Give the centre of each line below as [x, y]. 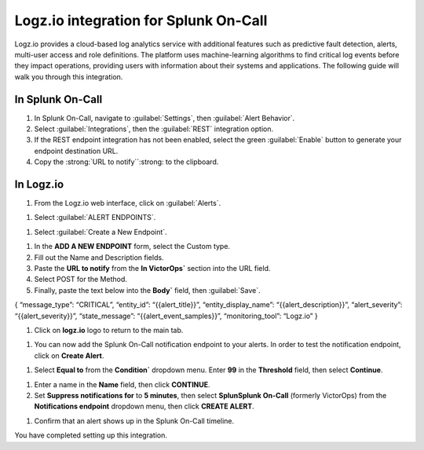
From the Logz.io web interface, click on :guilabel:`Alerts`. [128, 203]
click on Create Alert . [69, 355]
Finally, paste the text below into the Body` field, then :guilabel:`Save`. [147, 290]
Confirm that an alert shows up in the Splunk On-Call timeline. [134, 421]
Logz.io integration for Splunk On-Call [141, 20]
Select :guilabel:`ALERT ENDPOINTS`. [95, 218]
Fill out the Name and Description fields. [99, 257]
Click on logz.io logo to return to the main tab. [109, 330]
